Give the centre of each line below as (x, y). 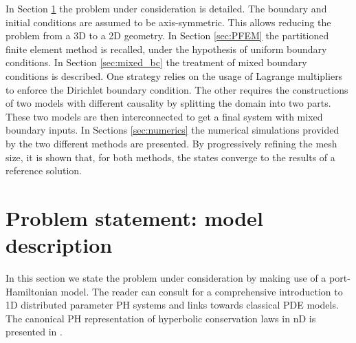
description (59, 245)
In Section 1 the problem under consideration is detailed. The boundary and (166, 8)
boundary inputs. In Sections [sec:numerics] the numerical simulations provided (173, 130)
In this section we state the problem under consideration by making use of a (166, 278)
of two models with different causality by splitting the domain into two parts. (168, 103)
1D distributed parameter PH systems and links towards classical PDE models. (172, 305)
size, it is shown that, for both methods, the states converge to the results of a (170, 157)
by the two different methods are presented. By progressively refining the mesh (171, 143)
